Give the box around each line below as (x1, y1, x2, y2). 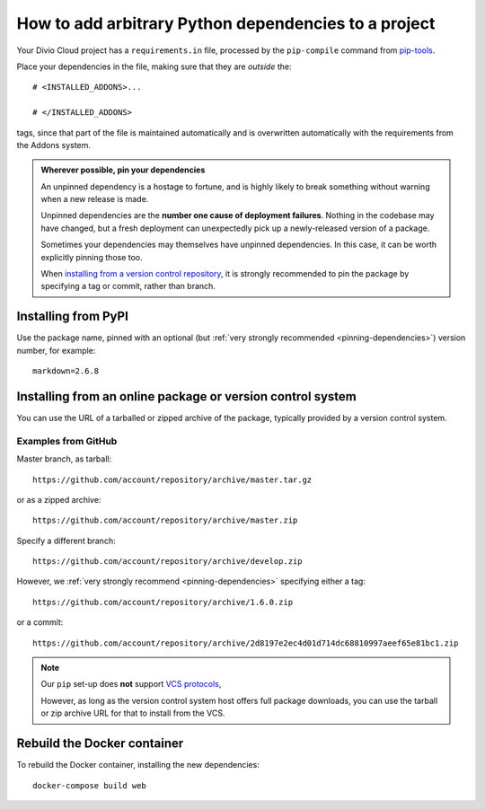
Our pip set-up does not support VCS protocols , (40, 679, 222, 690)
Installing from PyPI (16, 309, 129, 324)
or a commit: (16, 617, 64, 628)
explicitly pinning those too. (40, 251, 143, 262)
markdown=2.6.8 (32, 366, 100, 376)
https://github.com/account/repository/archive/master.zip (32, 515, 298, 525)
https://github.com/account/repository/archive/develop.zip (32, 557, 303, 567)
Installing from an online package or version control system (16, 389, 357, 404)
